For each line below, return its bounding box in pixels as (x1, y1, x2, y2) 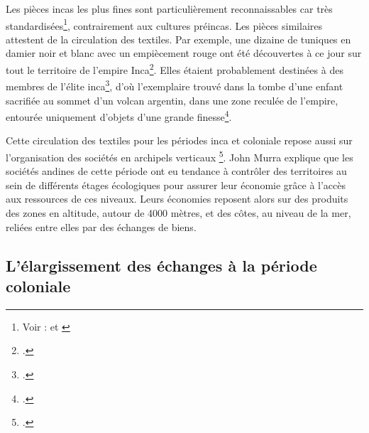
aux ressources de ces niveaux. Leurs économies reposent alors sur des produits (6, 191, 348, 206)
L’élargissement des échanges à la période (6, 254, 317, 276)
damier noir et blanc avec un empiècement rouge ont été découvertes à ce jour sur (6, 46, 362, 60)
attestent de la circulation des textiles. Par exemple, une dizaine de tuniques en (6, 31, 351, 46)
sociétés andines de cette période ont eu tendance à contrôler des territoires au (6, 164, 347, 178)
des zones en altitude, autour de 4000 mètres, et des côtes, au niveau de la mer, (6, 205, 351, 220)
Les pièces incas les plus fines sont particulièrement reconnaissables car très (6, 1, 333, 16)
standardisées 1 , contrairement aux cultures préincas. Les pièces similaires (6, 16, 322, 33)
